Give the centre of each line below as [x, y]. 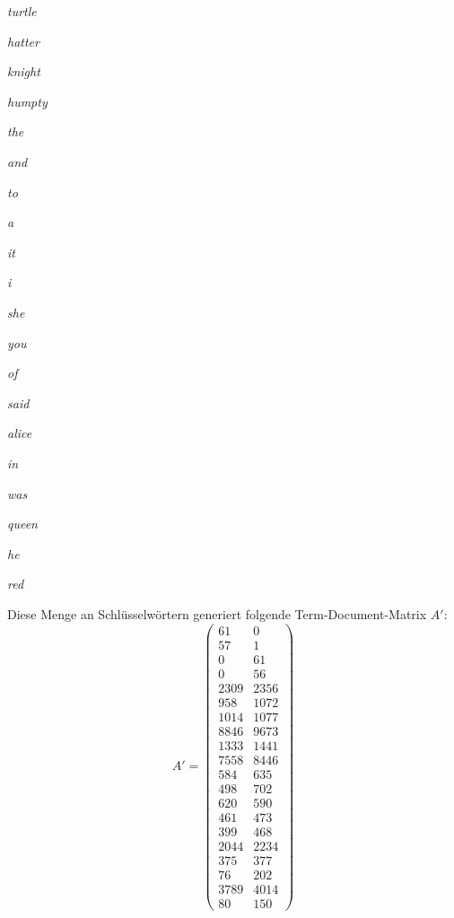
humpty [27, 101]
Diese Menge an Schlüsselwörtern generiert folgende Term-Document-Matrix [217, 613]
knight [24, 71]
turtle [22, 11]
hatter [23, 41]
